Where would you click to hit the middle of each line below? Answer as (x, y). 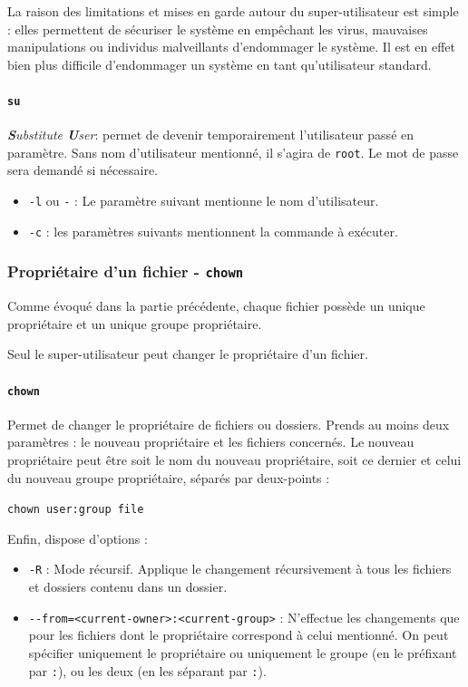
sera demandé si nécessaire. (83, 170)
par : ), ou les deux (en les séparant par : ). (147, 670)
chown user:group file (76, 510)
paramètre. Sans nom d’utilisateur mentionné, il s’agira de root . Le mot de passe (233, 152)
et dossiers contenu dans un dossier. (128, 587)
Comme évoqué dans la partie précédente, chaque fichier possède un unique (216, 306)
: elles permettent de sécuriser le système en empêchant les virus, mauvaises (218, 29)
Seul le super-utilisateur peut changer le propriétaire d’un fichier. (188, 354)
